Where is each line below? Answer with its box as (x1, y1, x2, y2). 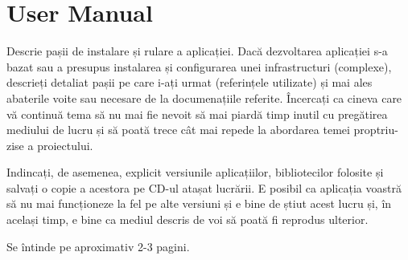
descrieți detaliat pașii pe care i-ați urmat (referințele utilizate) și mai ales (6, 74, 373, 91)
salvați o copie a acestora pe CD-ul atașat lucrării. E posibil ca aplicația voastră (6, 179, 402, 196)
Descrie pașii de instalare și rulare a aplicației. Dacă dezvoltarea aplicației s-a (6, 43, 388, 59)
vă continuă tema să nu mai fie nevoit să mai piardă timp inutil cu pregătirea (6, 105, 388, 122)
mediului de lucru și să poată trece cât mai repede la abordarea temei (6, 121, 350, 138)
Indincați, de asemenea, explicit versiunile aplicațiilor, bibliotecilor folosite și (6, 164, 384, 181)
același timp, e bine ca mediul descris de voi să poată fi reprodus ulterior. (6, 211, 369, 228)
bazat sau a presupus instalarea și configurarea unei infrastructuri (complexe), (6, 58, 392, 75)
